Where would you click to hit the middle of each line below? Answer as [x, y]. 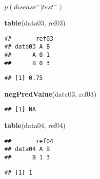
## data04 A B [27, 149]
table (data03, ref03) [35, 23]
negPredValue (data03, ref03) [50, 93]
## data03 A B [27, 47]
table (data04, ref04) [35, 125]
